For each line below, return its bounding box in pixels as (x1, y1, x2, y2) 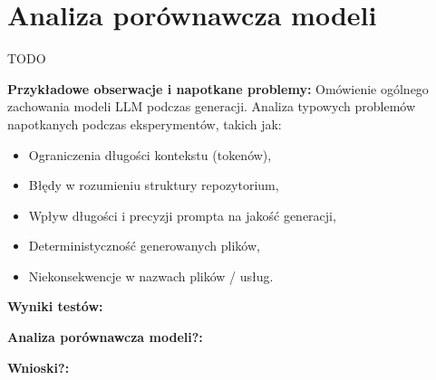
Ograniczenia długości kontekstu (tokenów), (28, 145, 272, 164)
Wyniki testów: (7, 297, 103, 316)
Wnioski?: (7, 357, 70, 376)
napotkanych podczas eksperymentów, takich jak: (7, 114, 282, 133)
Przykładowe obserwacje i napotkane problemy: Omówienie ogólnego (7, 79, 429, 98)
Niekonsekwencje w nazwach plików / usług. (28, 266, 274, 285)
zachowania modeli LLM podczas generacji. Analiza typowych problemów (7, 97, 416, 116)
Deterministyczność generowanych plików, (28, 236, 260, 255)
